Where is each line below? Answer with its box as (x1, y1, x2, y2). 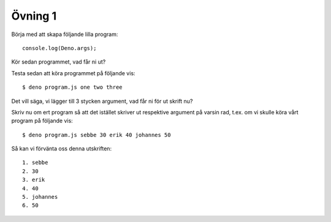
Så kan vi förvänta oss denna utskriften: (11, 145, 112, 152)
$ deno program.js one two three (22, 84, 123, 91)
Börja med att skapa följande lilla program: (11, 31, 118, 38)
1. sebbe (22, 159, 48, 166)
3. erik (22, 176, 45, 183)
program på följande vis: (11, 117, 73, 125)
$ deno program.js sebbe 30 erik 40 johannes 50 (22, 131, 171, 138)
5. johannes (22, 193, 58, 201)
